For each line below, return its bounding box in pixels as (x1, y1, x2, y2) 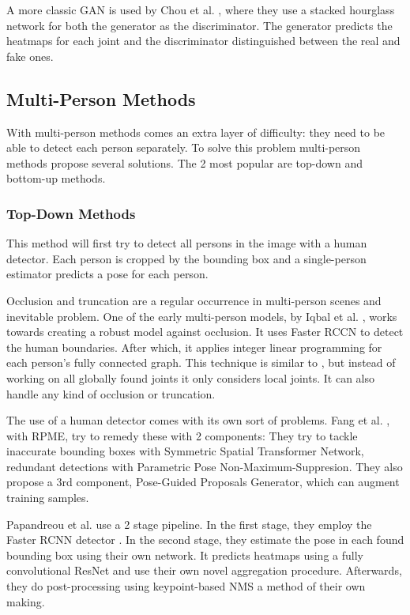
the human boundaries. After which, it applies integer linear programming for (6, 338, 382, 355)
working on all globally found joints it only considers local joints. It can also (6, 369, 375, 386)
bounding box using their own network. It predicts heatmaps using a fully (6, 546, 363, 563)
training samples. (6, 489, 89, 506)
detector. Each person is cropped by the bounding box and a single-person (6, 250, 367, 266)
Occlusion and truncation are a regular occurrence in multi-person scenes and (6, 292, 382, 308)
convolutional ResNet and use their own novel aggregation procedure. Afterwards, (6, 562, 402, 579)
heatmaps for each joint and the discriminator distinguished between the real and (6, 32, 401, 49)
